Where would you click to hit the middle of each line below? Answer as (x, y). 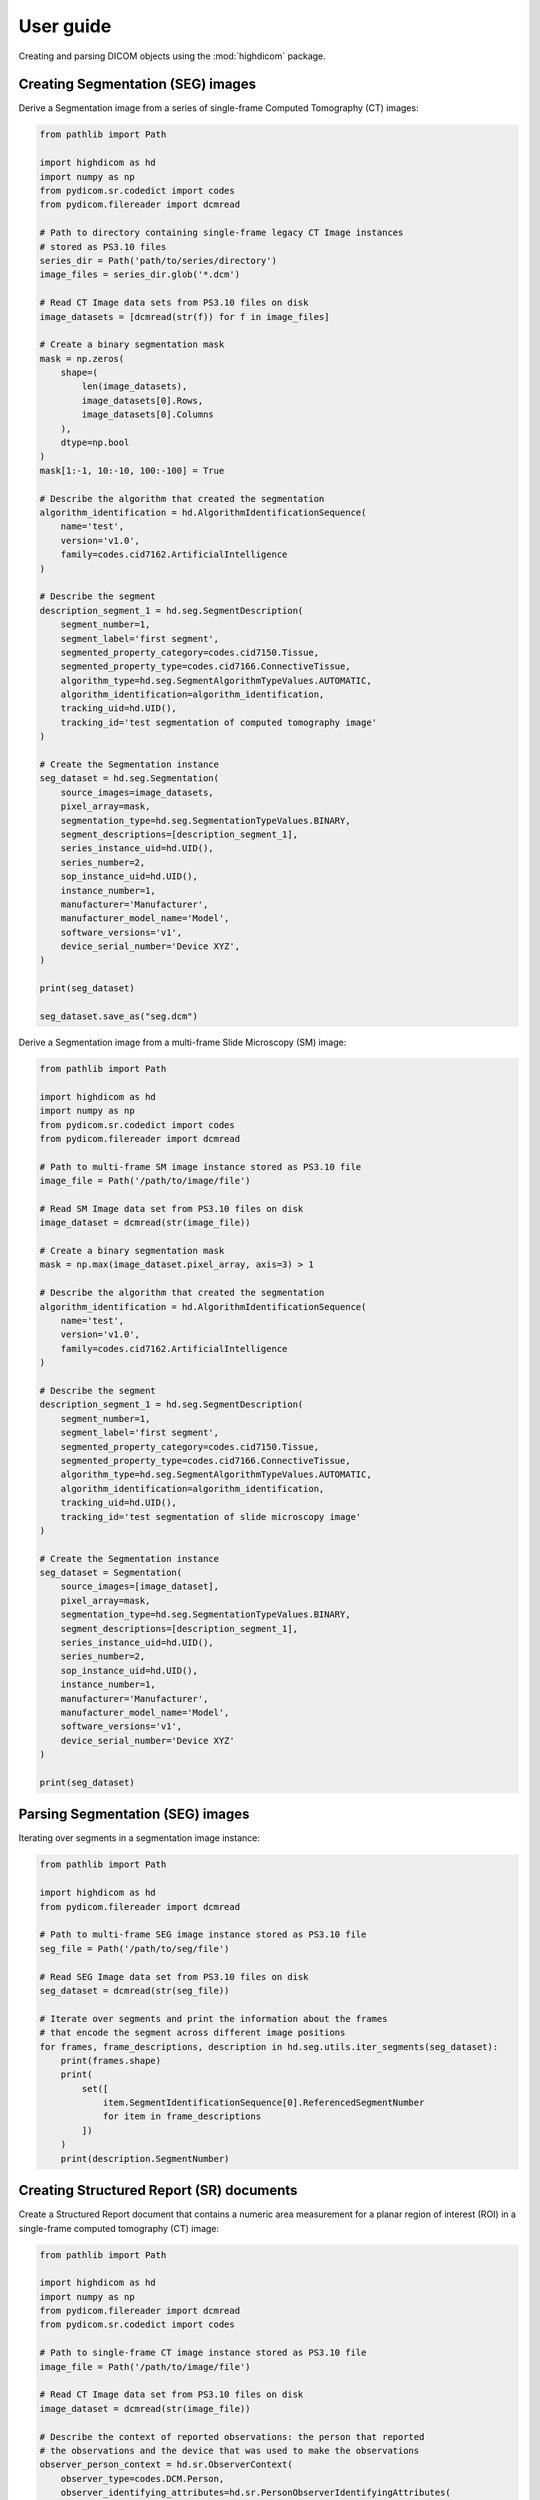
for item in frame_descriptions (182, 2116)
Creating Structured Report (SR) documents (158, 2190)
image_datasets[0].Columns (147, 414)
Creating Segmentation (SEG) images (137, 84)
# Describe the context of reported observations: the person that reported (232, 2436)
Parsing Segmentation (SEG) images (134, 1814)
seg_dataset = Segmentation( (111, 1573)
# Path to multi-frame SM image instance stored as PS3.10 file (200, 1166)
